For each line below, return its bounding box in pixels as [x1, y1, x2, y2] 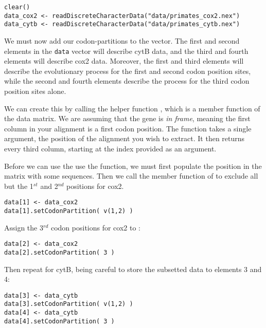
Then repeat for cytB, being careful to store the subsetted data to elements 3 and [4, 263, 262, 274]
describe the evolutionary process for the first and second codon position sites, [4, 65, 251, 76]
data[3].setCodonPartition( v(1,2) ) [4, 300, 133, 308]
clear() [4, 4, 30, 11]
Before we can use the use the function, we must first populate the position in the [4, 160, 262, 171]
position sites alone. [4, 86, 66, 96]
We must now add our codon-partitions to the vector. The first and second [4, 35, 240, 46]
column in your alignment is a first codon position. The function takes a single [4, 123, 252, 133]
